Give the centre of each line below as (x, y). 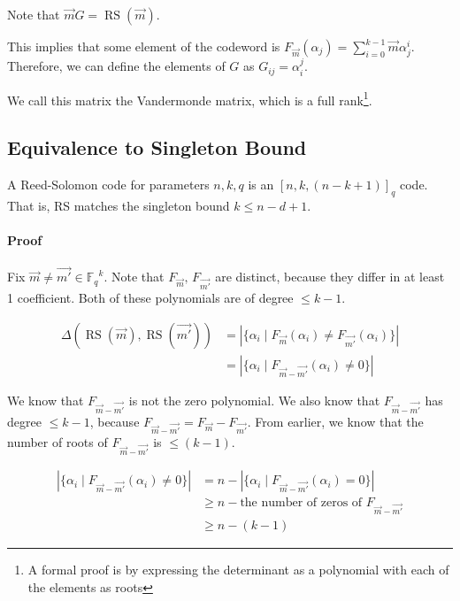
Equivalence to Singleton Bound (157, 147)
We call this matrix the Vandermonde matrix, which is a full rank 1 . (190, 98)
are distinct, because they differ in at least (330, 277)
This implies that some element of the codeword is (144, 46)
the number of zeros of (301, 503)
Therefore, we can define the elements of (116, 66)
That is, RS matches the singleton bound (119, 205)
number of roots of (57, 442)
